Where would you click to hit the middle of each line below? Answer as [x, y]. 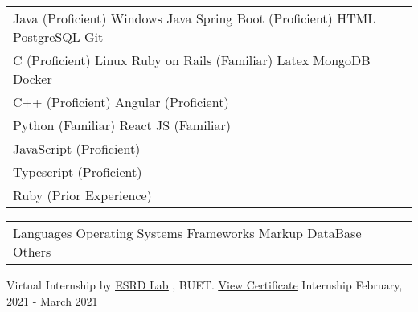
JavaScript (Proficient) [77, 148]
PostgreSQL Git [58, 37]
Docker [33, 78]
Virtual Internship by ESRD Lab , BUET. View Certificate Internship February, [205, 285]
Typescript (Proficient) [78, 172]
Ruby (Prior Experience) [82, 195]
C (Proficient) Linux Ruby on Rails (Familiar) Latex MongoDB [192, 60]
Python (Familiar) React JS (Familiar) [122, 125]
